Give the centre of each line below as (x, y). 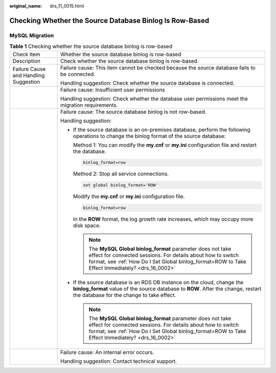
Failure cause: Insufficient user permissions (113, 89)
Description (27, 61)
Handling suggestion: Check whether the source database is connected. (147, 83)
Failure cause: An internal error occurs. (107, 352)
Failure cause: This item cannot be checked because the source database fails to (158, 67)
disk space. (87, 225)
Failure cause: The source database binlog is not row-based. (133, 111)
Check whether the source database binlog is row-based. (130, 61)
